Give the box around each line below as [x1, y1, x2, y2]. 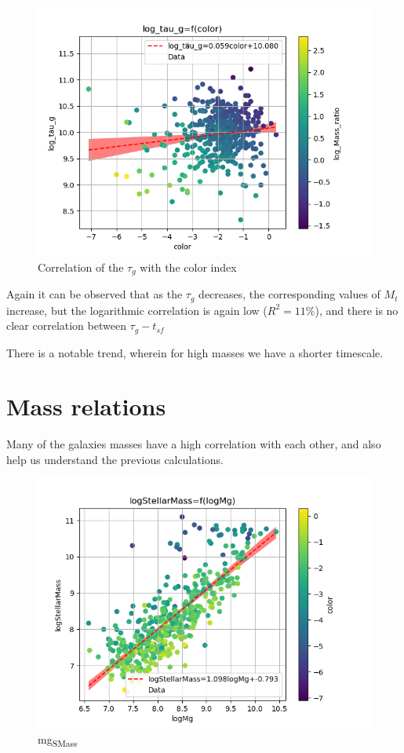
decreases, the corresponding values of [198, 286, 380, 302]
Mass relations [6, 390, 166, 422]
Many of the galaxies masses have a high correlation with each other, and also [6, 436, 381, 452]
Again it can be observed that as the [6, 286, 183, 302]
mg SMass [38, 731, 78, 749]
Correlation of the [38, 258, 124, 275]
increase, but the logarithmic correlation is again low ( [6, 302, 268, 318]
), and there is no [315, 302, 399, 318]
